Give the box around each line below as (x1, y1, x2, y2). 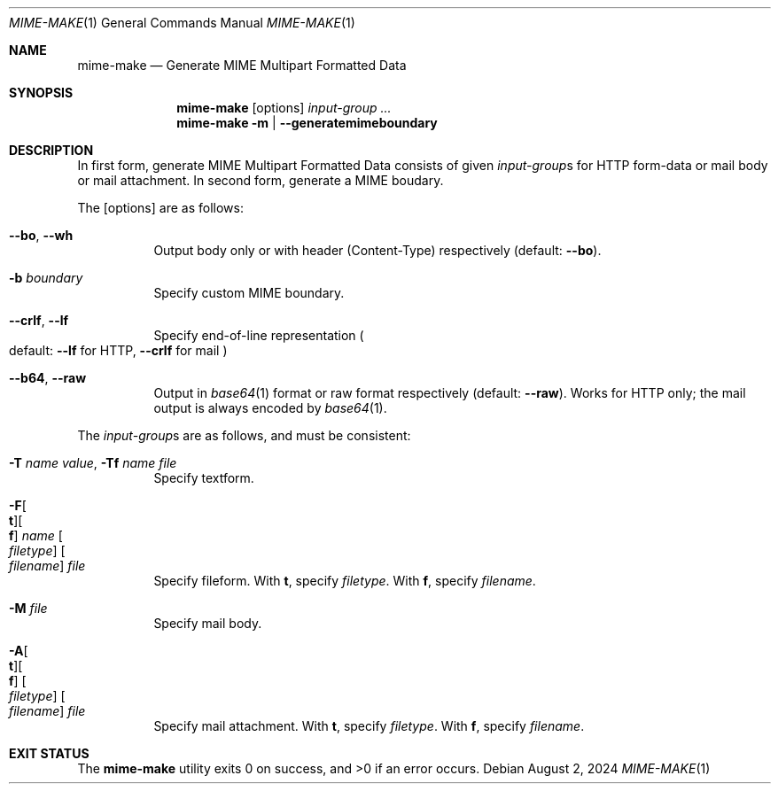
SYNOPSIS (9, 85, 74, 100)
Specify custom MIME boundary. (153, 285, 345, 300)
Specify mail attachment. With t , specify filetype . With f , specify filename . (153, 718, 585, 733)
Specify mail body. (153, 616, 262, 631)
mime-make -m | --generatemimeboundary (176, 115, 438, 130)
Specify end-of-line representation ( (153, 328, 364, 343)
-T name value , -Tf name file (9, 455, 177, 470)
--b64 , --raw (9, 370, 87, 385)
